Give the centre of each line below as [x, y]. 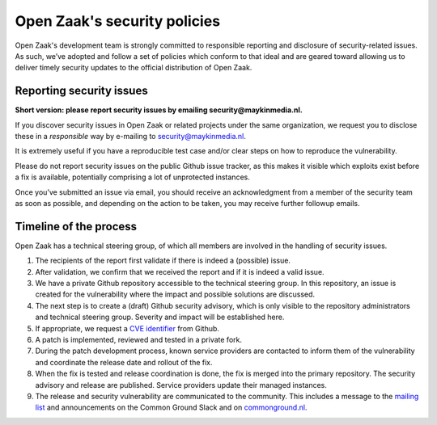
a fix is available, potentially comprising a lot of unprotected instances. [132, 177]
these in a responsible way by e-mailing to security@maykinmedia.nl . [130, 137]
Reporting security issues [82, 91]
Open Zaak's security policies [118, 21]
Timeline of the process [76, 226]
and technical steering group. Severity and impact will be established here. [160, 317]
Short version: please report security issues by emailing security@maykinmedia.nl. [159, 110]
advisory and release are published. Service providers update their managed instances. [181, 385]
